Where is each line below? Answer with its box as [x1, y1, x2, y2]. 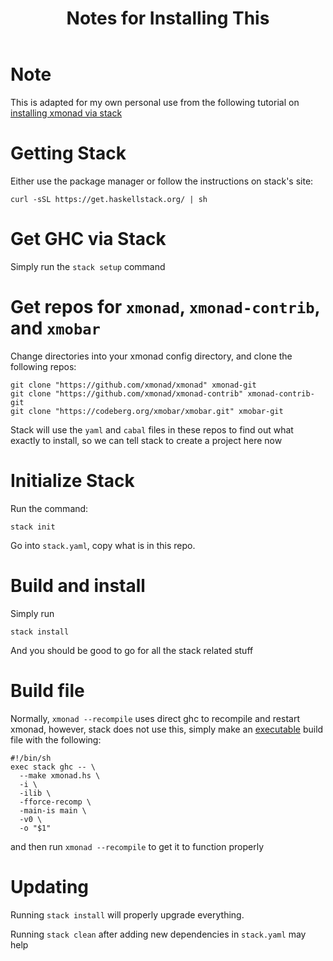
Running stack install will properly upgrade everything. [10, 908, 245, 921]
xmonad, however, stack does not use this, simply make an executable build [10, 723, 324, 735]
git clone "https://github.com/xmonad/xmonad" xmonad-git [10, 380, 257, 390]
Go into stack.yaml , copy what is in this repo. [10, 539, 196, 551]
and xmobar [10, 317, 101, 339]
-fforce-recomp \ [19, 797, 92, 807]
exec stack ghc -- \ [10, 762, 97, 772]
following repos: [10, 360, 77, 372]
